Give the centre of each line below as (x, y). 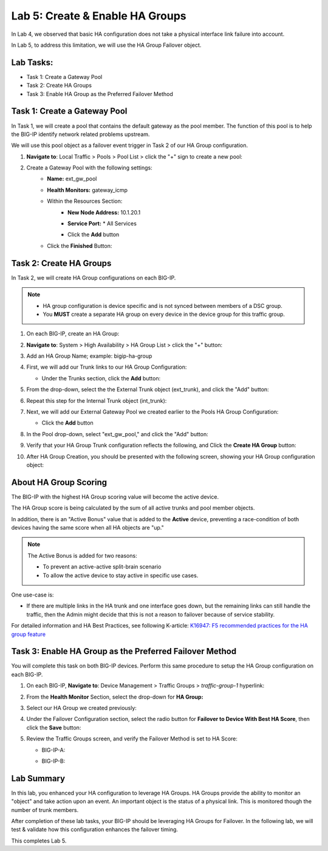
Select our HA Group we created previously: (81, 708)
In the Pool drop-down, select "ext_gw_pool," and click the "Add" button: (118, 434)
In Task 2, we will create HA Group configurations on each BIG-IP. (94, 278)
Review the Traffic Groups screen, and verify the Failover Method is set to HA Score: (132, 739)
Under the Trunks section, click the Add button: (101, 378)
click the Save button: (54, 727)
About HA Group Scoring (59, 482)
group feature (28, 634)
